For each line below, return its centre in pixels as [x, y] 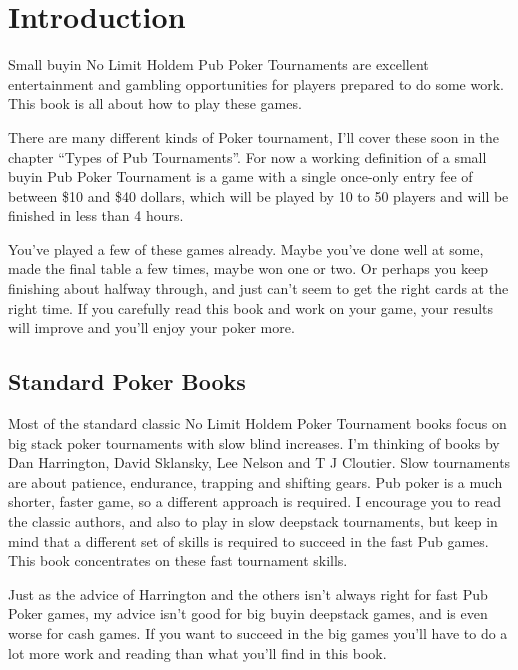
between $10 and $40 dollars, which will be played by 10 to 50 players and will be [258, 195]
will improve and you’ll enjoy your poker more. [151, 327]
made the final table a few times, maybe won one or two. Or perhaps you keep [248, 268]
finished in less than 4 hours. [96, 215]
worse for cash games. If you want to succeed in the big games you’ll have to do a [258, 632]
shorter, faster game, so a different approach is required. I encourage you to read [254, 501]
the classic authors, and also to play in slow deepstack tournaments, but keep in [253, 521]
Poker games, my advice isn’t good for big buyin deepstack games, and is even [248, 613]
